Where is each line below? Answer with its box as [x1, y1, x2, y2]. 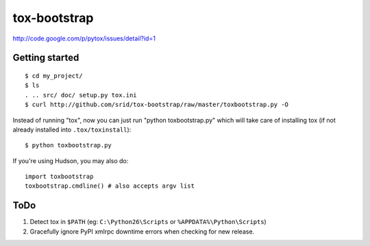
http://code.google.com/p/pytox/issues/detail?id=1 [12, 34, 156, 42]
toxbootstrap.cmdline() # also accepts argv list [25, 182, 195, 190]
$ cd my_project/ [25, 72, 83, 79]
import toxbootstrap [25, 173, 94, 181]
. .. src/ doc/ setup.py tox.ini [25, 91, 137, 99]
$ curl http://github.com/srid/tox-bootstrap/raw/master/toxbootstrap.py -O [25, 101, 289, 109]
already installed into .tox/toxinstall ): [12, 125, 132, 134]
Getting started [12, 52, 79, 64]
